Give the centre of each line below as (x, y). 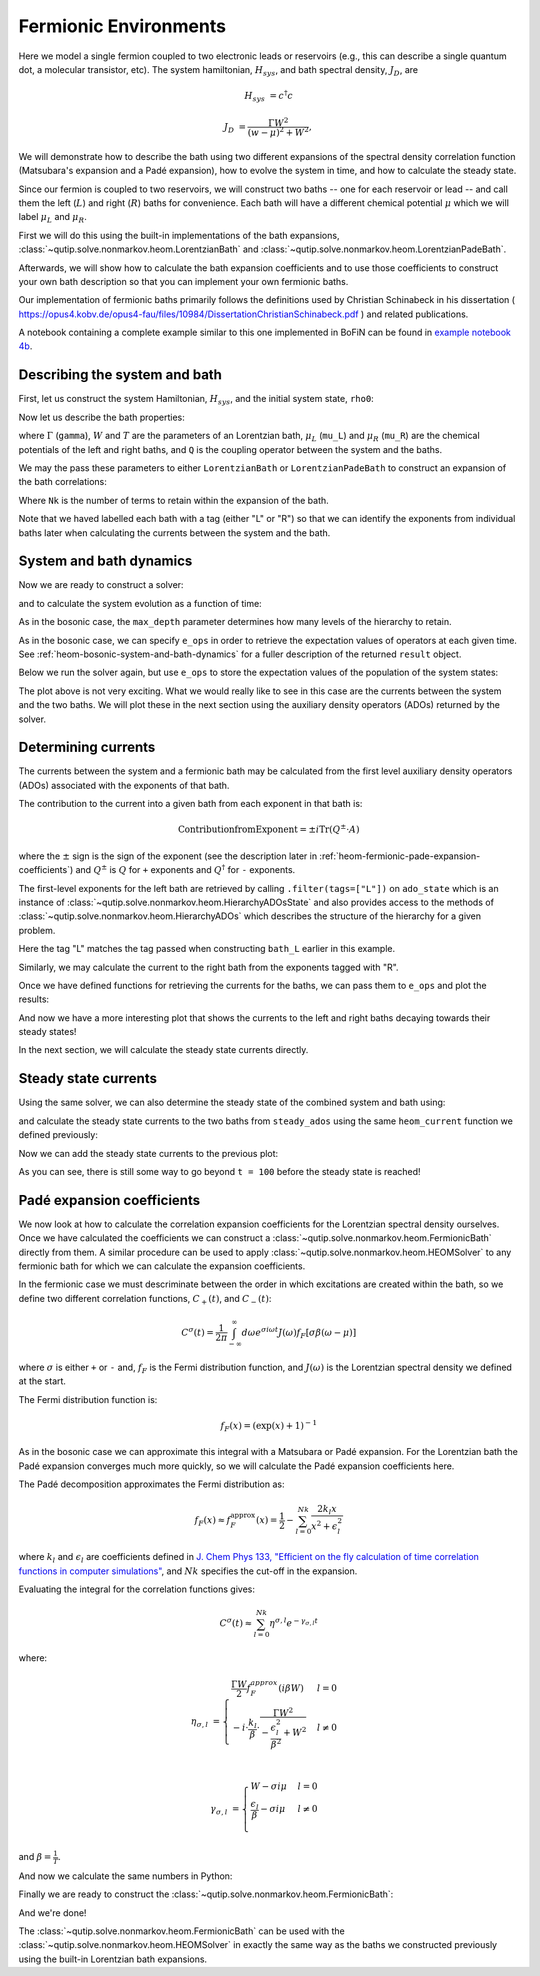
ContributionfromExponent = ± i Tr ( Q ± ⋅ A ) (268, 828)
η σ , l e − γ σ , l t (294, 1622)
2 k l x (326, 1510)
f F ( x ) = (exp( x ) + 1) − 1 (269, 1426)
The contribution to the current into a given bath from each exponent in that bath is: (190, 804)
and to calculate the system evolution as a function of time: (140, 603)
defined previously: (58, 1135)
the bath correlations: (62, 482)
